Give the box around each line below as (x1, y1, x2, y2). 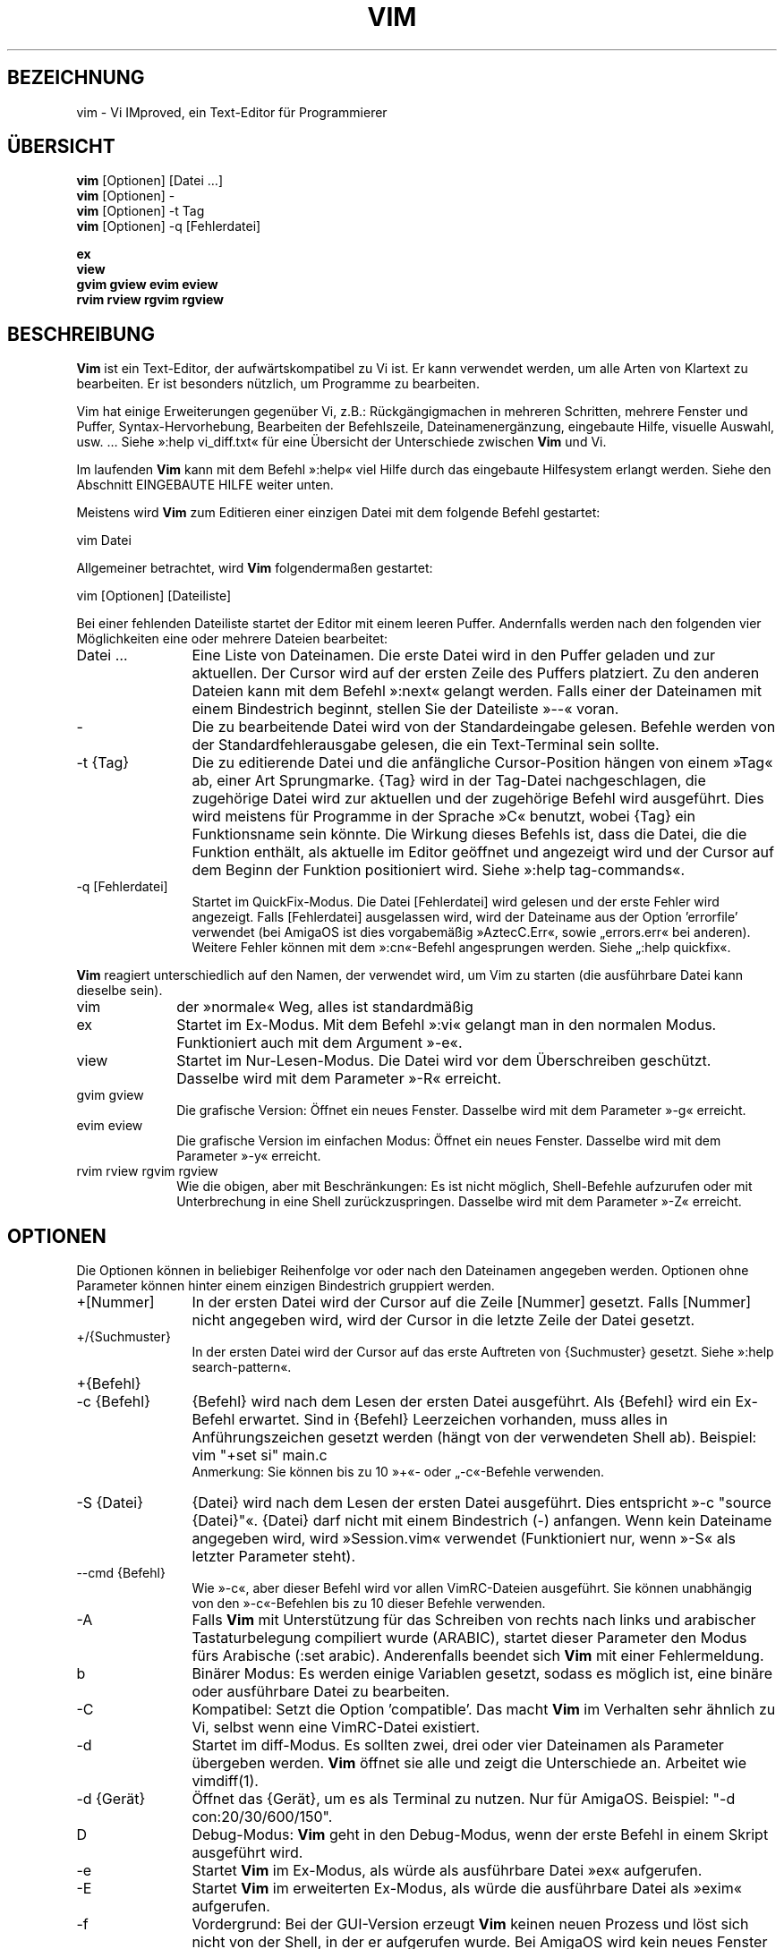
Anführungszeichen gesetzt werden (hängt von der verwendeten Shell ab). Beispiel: (192, 1428, 757, 1447)
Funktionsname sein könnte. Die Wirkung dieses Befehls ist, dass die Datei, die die (192, 825, 747, 844)
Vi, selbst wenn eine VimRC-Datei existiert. (192, 1718, 481, 1737)
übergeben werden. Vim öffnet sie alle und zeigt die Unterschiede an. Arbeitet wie (192, 1754, 746, 1773)
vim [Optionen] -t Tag (76, 203, 205, 219)
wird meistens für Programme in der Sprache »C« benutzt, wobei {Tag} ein (192, 807, 695, 826)
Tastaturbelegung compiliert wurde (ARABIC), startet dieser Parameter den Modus (192, 1629, 747, 1647)
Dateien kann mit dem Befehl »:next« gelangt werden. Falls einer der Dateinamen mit (192, 682, 762, 701)
